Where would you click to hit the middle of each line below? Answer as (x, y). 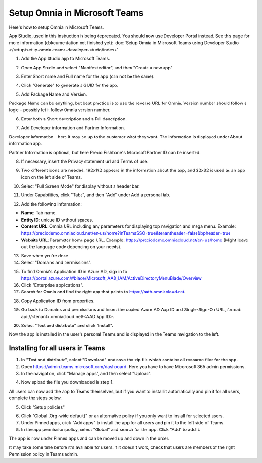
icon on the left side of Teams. (51, 177)
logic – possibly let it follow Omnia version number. (60, 110)
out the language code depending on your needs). (71, 247)
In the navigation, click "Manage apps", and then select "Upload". (86, 374)
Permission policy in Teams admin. (44, 454)
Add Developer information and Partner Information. (73, 128)
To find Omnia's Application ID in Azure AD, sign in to (74, 272)
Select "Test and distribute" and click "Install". (67, 325)
